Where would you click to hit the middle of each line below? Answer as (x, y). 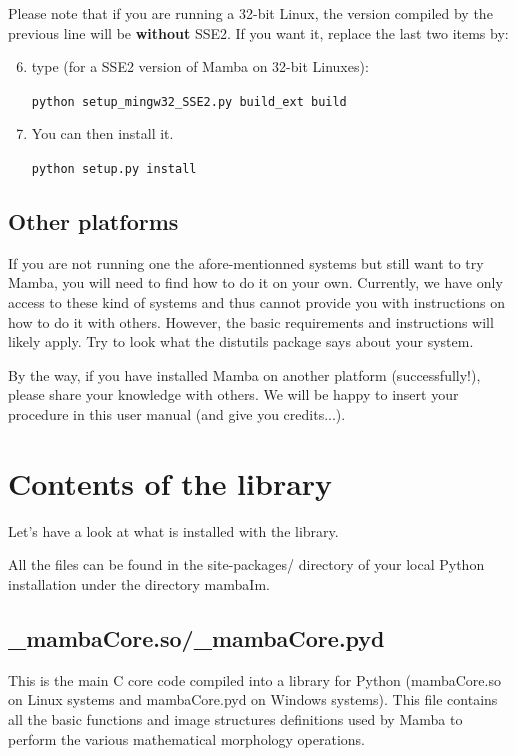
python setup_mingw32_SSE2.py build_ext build (189, 101)
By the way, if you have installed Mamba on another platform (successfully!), (244, 374)
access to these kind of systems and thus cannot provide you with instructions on (256, 302)
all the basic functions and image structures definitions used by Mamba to (235, 718)
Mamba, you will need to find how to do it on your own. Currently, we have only (255, 282)
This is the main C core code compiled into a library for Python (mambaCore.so (254, 679)
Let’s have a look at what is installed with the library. (173, 530)
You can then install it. (102, 133)
